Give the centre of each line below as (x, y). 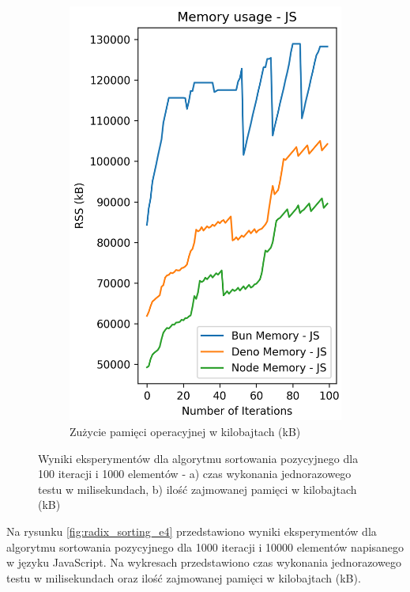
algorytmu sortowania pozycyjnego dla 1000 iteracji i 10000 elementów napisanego (205, 546)
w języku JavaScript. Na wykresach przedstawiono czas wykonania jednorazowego (204, 562)
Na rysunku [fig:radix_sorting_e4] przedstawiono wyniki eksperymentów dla (192, 531)
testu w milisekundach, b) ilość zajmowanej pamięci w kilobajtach (197, 489)
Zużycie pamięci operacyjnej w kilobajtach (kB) (185, 431)
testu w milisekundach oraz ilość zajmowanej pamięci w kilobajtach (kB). (184, 577)
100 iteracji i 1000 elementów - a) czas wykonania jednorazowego (195, 474)
